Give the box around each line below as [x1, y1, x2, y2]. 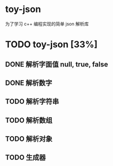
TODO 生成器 [5, 153, 46, 162]
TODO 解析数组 [5, 116, 53, 124]
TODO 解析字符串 [5, 97, 59, 106]
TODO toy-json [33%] [5, 39, 98, 50]
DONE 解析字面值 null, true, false [5, 60, 108, 68]
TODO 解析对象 [5, 135, 53, 143]
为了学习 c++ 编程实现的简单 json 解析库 [5, 21, 89, 27]
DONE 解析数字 [5, 78, 53, 87]
